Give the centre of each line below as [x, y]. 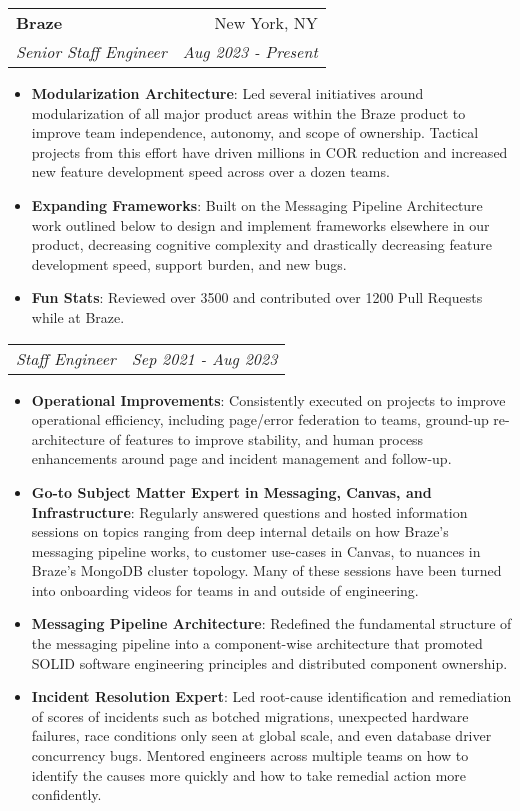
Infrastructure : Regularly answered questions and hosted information [249, 511]
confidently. [66, 794]
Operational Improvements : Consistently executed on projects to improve [268, 399]
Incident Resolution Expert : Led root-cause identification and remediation [271, 696]
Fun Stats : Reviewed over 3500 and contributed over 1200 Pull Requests [257, 297]
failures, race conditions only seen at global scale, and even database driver [261, 735]
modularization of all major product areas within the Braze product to [248, 112]
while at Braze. [78, 316]
